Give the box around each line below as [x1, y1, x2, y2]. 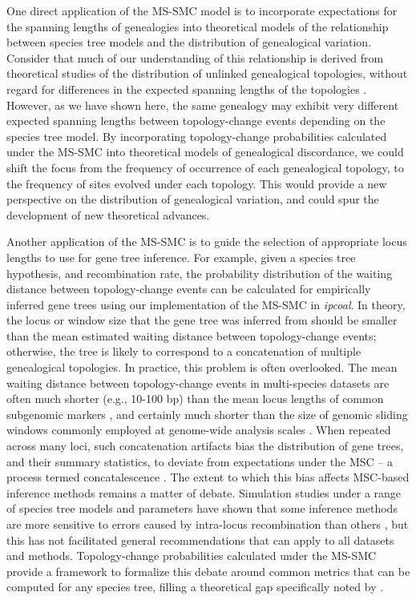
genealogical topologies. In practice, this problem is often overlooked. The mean [6, 359, 398, 376]
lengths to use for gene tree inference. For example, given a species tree [6, 248, 356, 265]
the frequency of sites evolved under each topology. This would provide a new [6, 175, 387, 191]
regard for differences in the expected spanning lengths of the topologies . [6, 80, 367, 97]
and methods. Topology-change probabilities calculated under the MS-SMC [6, 547, 377, 564]
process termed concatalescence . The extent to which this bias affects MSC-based [6, 469, 410, 485]
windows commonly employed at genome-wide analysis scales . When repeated [6, 421, 391, 438]
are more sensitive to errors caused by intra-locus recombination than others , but [6, 516, 409, 532]
